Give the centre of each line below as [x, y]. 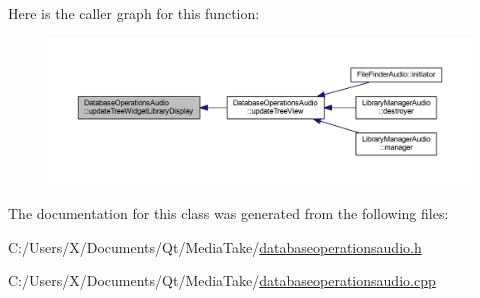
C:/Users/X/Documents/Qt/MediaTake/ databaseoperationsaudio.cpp [222, 280]
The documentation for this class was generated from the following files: [228, 213]
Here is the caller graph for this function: [134, 13]
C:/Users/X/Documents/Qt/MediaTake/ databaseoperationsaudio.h [215, 246]
